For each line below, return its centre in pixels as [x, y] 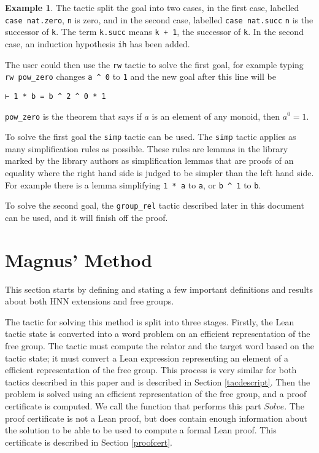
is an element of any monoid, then [216, 116]
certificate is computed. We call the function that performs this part [133, 406]
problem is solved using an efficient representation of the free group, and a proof [156, 394]
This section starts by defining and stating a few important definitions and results [159, 289]
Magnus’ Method [79, 259]
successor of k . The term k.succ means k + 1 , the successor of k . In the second [154, 32]
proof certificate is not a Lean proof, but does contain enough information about [156, 418]
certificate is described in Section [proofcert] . [89, 442]
